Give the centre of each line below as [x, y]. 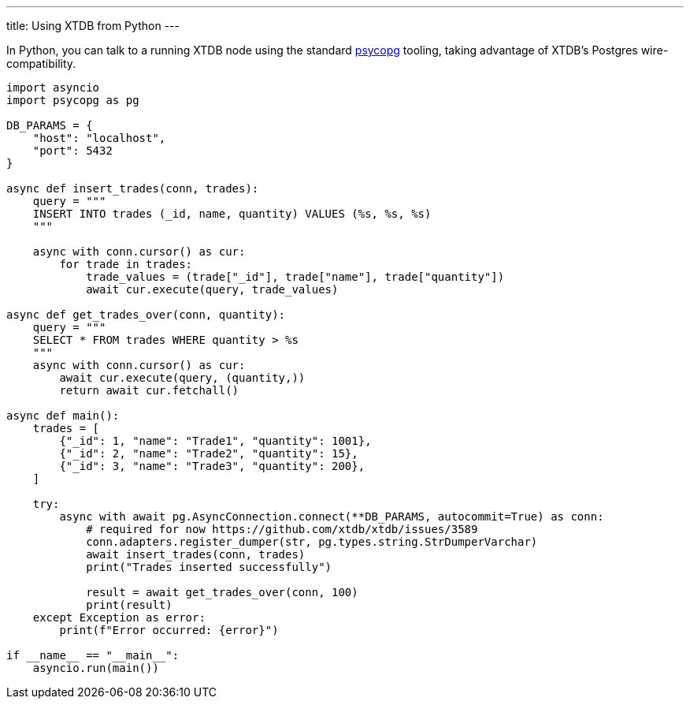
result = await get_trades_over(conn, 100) [222, 592]
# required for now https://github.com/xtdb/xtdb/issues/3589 [282, 529]
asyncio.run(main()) [96, 668]
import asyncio [53, 88]
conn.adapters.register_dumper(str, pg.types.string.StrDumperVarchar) [312, 542]
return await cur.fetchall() [149, 390]
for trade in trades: [126, 264]
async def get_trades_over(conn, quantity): [146, 315]
